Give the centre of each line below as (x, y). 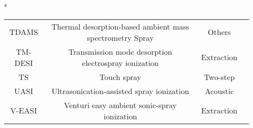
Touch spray (120, 77)
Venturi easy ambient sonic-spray (120, 105)
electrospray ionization (120, 63)
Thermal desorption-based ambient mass (120, 26)
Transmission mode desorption (120, 51)
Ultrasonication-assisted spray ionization (120, 91)
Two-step (219, 77)
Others (219, 32)
